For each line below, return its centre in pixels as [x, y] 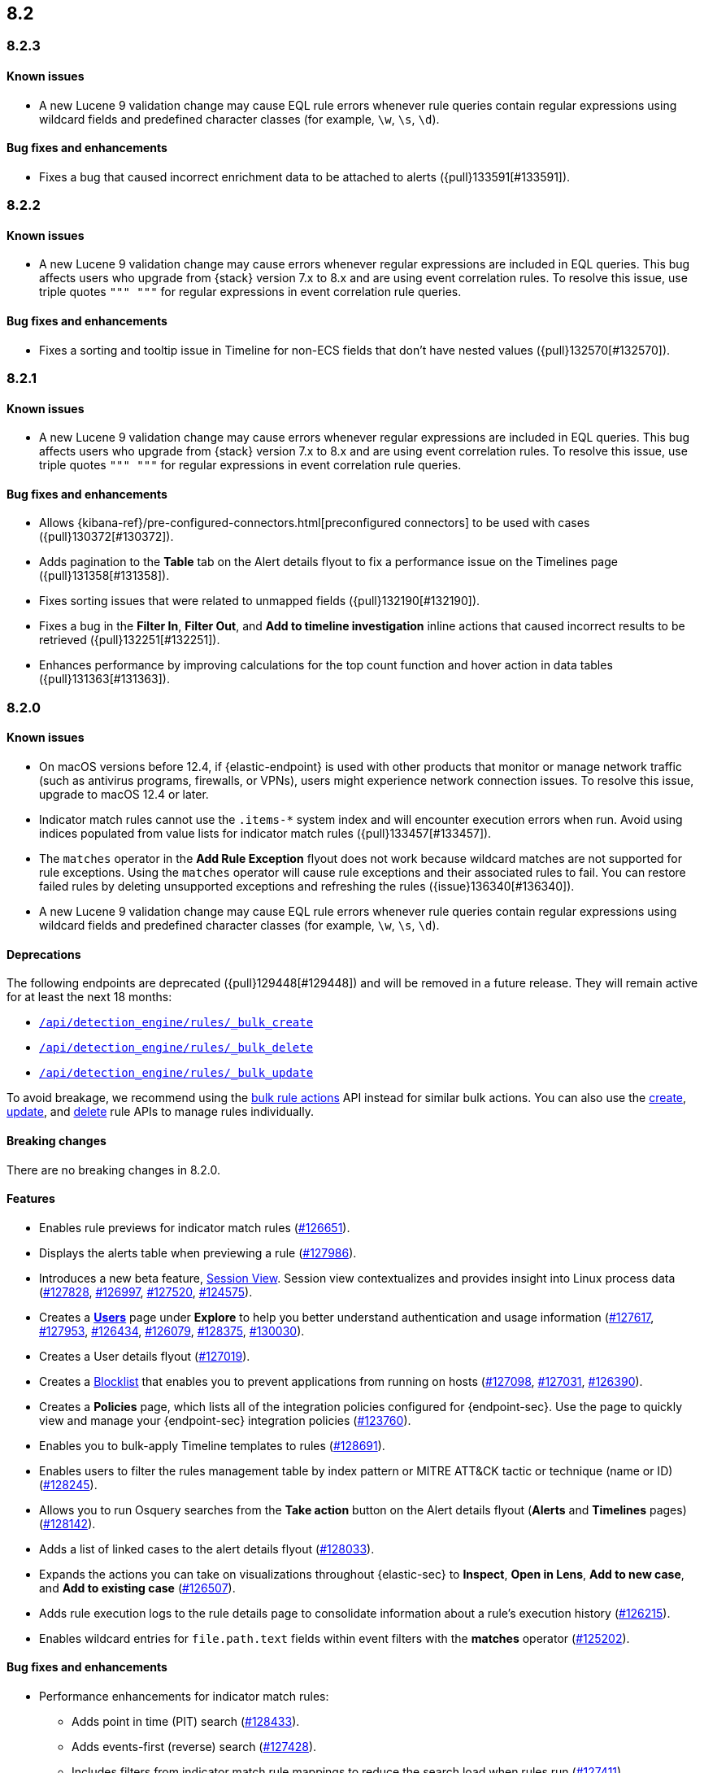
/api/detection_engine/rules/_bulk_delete [176, 1048]
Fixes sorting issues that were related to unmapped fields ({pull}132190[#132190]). [260, 601]
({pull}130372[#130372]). [106, 537]
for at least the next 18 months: [89, 997]
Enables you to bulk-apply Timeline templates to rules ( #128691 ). [212, 1445]
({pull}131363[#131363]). [104, 679]
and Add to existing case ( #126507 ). [137, 1588]
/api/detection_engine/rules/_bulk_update [176, 1073]
